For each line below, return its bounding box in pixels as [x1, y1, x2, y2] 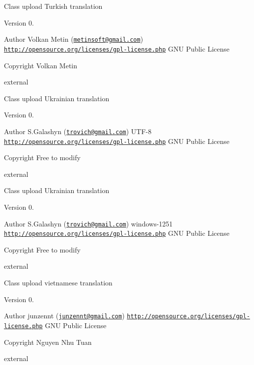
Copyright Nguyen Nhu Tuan [4, 337, 92, 347]
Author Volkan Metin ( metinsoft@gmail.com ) [4, 34, 143, 44]
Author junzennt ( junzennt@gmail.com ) [4, 310, 125, 321]
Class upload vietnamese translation [4, 278, 113, 288]
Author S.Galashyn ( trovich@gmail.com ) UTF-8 [4, 126, 152, 136]
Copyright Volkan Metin [4, 60, 78, 70]
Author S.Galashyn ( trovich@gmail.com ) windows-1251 [4, 218, 173, 228]
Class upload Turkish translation [4, 1, 103, 11]
